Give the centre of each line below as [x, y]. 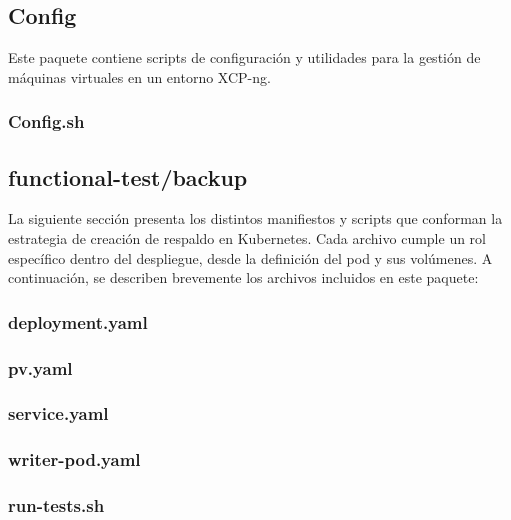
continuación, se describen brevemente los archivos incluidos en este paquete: [243, 277]
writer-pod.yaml [74, 459]
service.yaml [58, 413]
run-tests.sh [56, 505]
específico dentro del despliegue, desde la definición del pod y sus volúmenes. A [250, 257]
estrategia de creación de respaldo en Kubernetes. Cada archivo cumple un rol [247, 238]
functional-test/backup [128, 176]
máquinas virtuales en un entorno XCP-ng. [139, 76]
